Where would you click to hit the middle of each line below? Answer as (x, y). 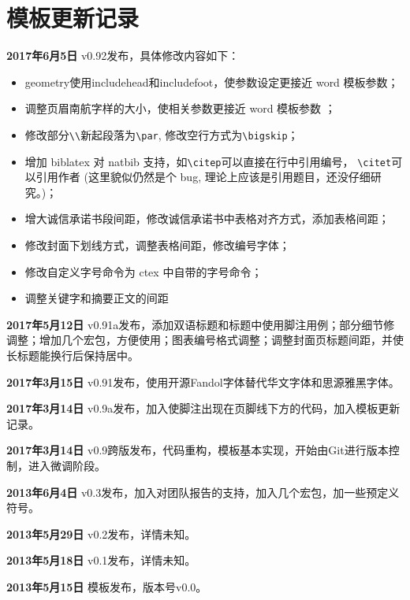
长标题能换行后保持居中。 (73, 355)
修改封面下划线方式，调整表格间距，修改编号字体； (157, 245)
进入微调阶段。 (67, 465)
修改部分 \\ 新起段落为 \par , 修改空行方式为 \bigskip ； (162, 134)
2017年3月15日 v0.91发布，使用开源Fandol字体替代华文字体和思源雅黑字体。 (203, 381)
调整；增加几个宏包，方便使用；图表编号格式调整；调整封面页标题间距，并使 (205, 340)
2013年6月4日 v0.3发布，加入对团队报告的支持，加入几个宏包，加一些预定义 (203, 492)
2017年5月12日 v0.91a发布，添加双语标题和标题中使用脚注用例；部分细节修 (201, 324)
